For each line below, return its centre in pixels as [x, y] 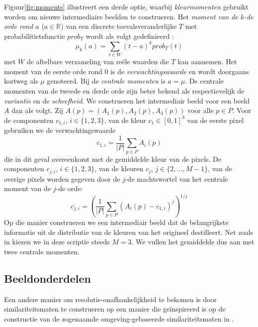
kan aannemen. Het [207, 61]
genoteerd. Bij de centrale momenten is [106, 81]
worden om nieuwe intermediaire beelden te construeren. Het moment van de [121, 16]
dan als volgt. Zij [38, 110]
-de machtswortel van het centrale [176, 178]
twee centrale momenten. [42, 251]
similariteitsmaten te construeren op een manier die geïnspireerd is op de [115, 309]
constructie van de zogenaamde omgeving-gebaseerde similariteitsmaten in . [119, 318]
